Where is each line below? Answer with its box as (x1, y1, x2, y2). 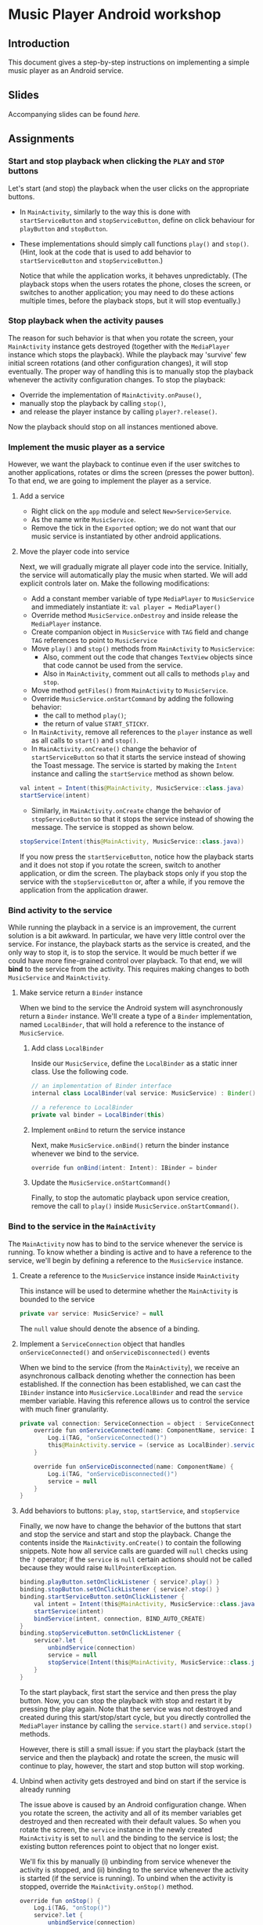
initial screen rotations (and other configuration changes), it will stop (8, 358, 229, 367)
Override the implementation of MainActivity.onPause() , (19, 390, 202, 400)
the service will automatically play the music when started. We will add (19, 571, 248, 580)
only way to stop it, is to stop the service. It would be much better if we (8, 948, 237, 957)
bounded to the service (19, 1294, 95, 1304)
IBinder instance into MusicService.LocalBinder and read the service (19, 1387, 243, 1397)
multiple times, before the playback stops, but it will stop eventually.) (19, 296, 241, 305)
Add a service (19, 491, 65, 501)
